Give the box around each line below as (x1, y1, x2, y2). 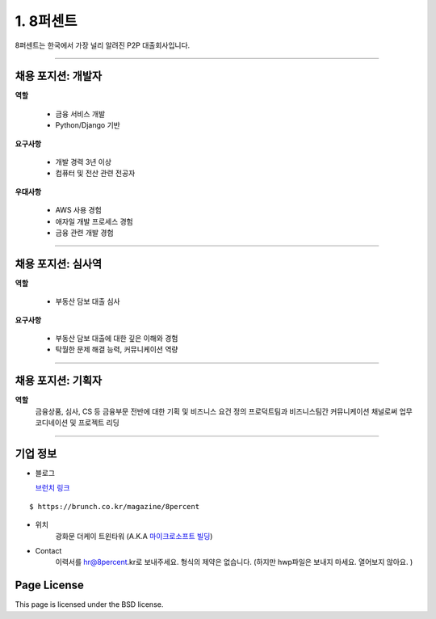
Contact (35, 545, 62, 555)
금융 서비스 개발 (55, 109, 106, 119)
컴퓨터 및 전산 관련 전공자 (55, 168, 136, 178)
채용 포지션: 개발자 (15, 69, 103, 83)
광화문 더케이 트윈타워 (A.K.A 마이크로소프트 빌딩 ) (55, 531, 213, 541)
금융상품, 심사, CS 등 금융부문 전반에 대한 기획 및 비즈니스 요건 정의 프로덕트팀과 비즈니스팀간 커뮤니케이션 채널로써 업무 (35, 406, 413, 416)
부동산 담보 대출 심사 (55, 297, 120, 306)
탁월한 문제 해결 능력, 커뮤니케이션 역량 (55, 344, 178, 355)
